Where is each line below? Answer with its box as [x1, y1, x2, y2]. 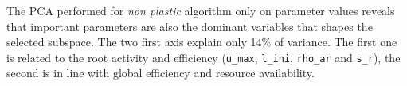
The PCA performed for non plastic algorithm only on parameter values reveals [6, 2, 395, 18]
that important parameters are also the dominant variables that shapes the [6, 18, 373, 34]
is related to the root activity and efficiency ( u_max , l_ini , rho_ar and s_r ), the [6, 49, 401, 65]
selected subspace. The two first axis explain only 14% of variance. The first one [6, 33, 397, 50]
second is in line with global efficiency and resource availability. [6, 64, 315, 81]
